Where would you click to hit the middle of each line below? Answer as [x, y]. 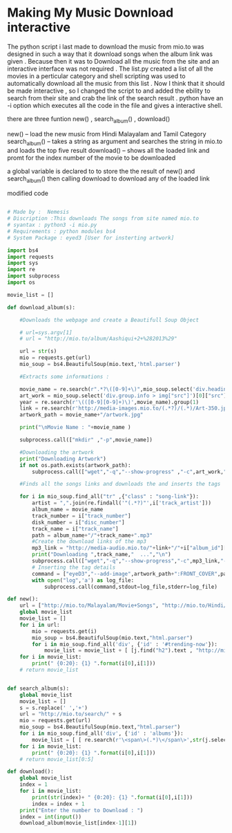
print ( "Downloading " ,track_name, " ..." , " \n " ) [101, 555]
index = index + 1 [58, 804]
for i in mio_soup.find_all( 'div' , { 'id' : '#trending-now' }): [125, 644]
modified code [28, 193]
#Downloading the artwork [57, 452]
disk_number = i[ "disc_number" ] [79, 522]
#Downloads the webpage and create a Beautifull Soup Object [109, 320]
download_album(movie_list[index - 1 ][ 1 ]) [78, 823]
